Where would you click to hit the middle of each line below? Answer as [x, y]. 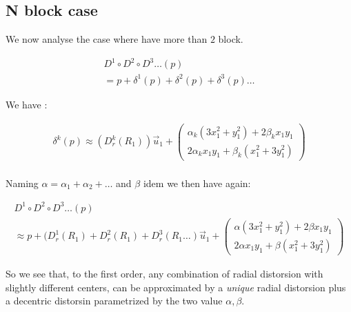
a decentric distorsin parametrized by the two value [114, 301]
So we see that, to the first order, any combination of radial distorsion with [164, 273]
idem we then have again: [197, 183]
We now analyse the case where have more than [107, 39]
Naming [22, 183]
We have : [27, 104]
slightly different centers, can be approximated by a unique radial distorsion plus [176, 287]
